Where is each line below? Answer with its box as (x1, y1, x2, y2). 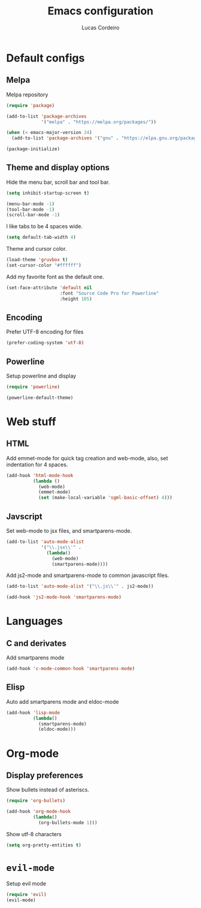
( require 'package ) (6, 102, 55, 108)
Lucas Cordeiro (81, 24, 120, 31)
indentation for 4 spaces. (6, 461, 68, 468)
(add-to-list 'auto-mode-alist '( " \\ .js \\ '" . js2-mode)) (6, 584, 154, 590)
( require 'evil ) (6, 891, 47, 897)
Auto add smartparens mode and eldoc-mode (6, 698, 119, 705)
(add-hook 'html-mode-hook (6, 472, 74, 478)
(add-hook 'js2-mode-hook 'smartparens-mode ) (6, 594, 121, 600)
